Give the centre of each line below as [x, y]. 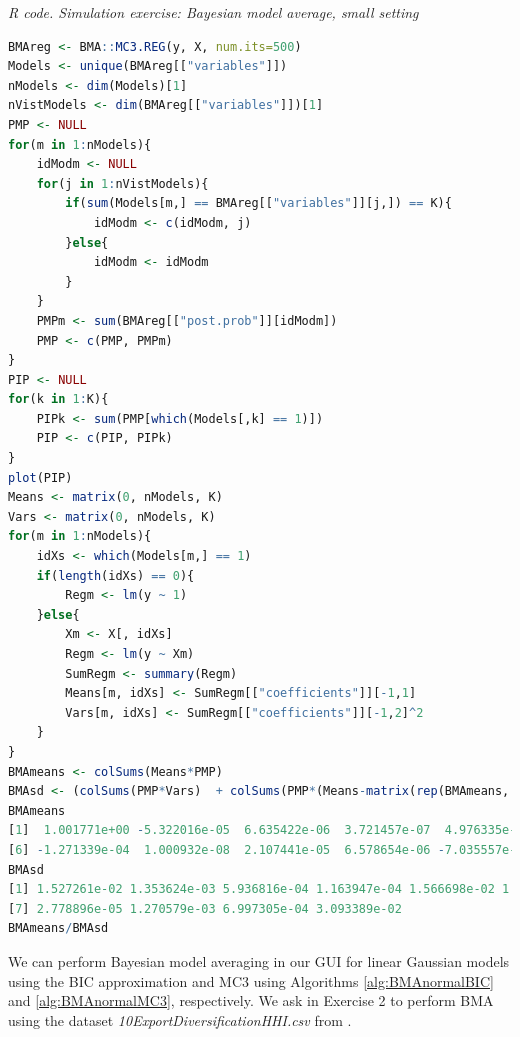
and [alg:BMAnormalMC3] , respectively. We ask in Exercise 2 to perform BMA [251, 1000]
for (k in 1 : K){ [58, 399]
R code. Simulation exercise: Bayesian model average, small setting [213, 12]
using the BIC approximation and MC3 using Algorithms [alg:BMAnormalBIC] [251, 980]
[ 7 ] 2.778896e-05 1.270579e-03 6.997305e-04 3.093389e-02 [205, 908]
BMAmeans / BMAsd [58, 928]
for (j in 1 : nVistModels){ [122, 183]
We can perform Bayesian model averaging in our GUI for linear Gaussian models [259, 960]
